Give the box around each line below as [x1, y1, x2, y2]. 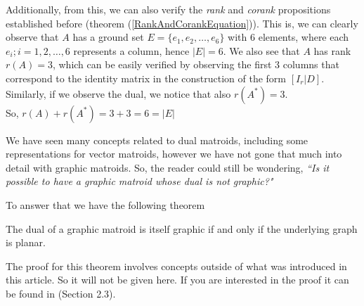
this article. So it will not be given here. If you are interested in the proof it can [6, 272, 349, 287]
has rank [313, 43, 351, 58]
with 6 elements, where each [228, 30, 349, 44]
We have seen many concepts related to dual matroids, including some [6, 132, 308, 147]
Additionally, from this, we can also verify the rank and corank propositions [6, 2, 331, 16]
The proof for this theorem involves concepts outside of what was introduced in [6, 258, 347, 273]
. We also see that [223, 43, 300, 58]
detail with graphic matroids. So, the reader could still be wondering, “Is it [6, 160, 330, 174]
